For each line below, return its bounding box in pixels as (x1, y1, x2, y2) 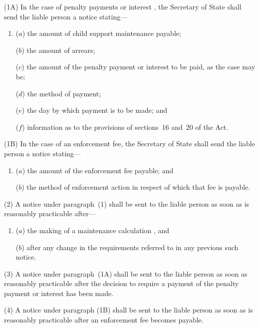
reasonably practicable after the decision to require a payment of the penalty (4, 278, 239, 289)
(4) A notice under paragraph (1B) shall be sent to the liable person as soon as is (4, 305, 253, 315)
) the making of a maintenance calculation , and (22, 225, 170, 235)
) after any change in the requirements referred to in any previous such (21, 242, 239, 252)
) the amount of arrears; (21, 44, 95, 55)
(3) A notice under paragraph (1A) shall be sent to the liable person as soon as (4, 268, 248, 279)
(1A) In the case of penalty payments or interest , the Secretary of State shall (4, 1, 242, 11)
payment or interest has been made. (4, 288, 114, 298)
